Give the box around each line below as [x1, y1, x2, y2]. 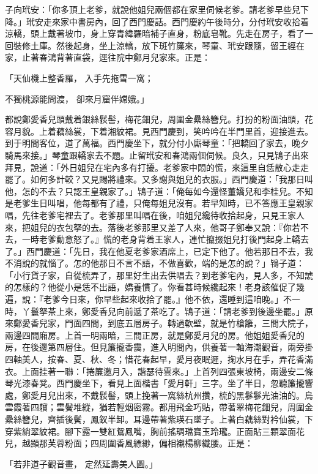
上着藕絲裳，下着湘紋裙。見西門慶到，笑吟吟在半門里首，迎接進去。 [39, 124, 313, 137]
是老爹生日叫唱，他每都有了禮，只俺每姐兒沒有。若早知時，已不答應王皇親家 [5, 197, 313, 209]
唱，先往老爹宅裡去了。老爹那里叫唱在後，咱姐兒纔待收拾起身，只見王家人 [5, 208, 305, 221]
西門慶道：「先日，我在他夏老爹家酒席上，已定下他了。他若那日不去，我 [26, 244, 313, 257]
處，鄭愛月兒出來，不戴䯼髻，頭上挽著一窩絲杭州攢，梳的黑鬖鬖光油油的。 [5, 388, 305, 401]
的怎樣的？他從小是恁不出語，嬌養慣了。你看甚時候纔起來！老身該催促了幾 [5, 280, 305, 293]
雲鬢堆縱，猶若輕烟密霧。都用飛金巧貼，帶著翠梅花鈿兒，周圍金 [56, 401, 313, 413]
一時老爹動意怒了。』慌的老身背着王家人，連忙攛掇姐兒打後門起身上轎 [21, 233, 300, 246]
